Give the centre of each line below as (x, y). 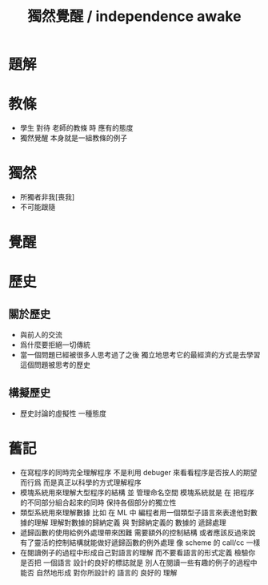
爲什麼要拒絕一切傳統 (55, 345)
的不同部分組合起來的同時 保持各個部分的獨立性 (98, 502)
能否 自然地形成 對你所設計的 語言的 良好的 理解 (98, 573)
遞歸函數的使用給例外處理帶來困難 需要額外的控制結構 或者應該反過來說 (138, 533)
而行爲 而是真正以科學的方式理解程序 (80, 482)
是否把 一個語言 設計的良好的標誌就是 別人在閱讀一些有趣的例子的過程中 (138, 563)
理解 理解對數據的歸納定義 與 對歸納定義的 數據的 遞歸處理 (130, 522)
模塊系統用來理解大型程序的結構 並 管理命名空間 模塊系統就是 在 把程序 (137, 492)
